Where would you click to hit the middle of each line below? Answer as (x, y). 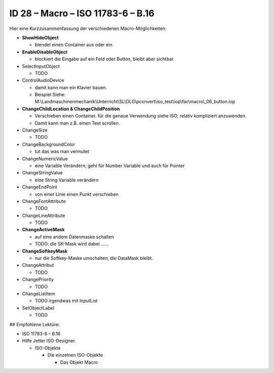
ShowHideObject (40, 38)
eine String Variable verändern (67, 180)
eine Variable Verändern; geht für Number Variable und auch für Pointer (110, 166)
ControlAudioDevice (43, 80)
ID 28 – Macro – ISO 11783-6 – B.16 (82, 13)
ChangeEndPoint (40, 187)
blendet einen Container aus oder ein (74, 45)
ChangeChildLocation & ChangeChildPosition (71, 109)
